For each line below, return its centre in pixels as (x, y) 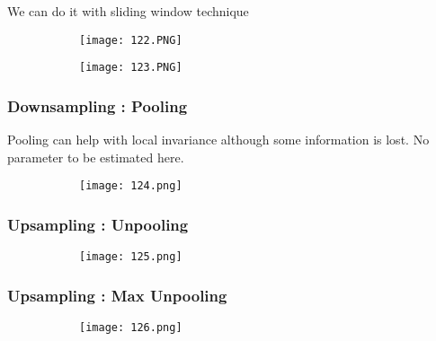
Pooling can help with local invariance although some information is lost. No (218, 140)
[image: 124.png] (131, 186)
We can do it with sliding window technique (128, 11)
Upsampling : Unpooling (98, 224)
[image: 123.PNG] (131, 68)
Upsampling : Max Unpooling (117, 295)
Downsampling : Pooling (98, 105)
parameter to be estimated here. (96, 157)
